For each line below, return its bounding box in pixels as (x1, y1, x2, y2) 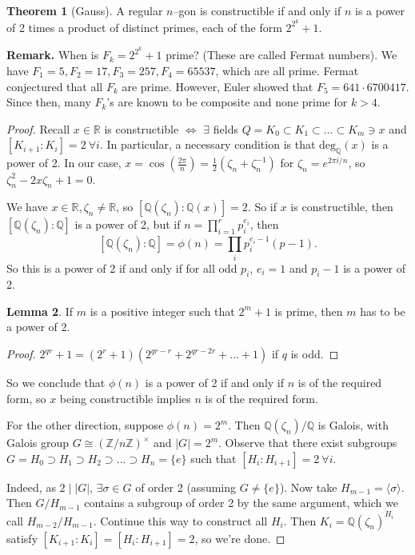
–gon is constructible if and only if (173, 2, 341, 18)
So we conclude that (6, 374, 106, 391)
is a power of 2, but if (74, 216, 181, 233)
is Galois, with (317, 417, 389, 433)
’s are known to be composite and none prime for (106, 94, 348, 110)
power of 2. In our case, (6, 154, 122, 171)
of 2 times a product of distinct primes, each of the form (6, 18, 282, 35)
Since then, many (6, 94, 91, 110)
